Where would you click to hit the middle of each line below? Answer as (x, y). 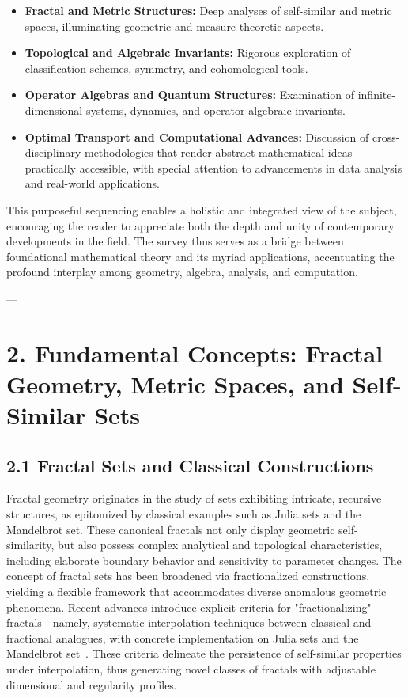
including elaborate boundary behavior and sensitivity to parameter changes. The (204, 560)
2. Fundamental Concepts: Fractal (195, 353)
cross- (386, 137)
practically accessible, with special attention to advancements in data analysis (213, 167)
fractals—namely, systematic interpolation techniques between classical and (189, 622)
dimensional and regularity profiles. (92, 684)
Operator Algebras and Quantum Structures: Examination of (190, 95)
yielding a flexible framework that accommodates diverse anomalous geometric (196, 592)
